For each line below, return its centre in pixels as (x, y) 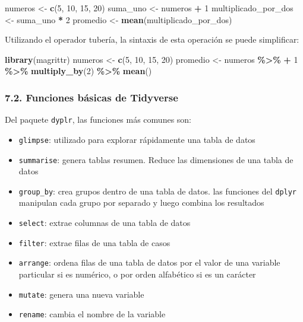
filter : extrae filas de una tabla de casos (94, 242)
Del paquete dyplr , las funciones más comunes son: (98, 119)
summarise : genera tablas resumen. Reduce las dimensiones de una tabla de (156, 159)
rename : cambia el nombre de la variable (92, 314)
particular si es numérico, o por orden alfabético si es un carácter (137, 274)
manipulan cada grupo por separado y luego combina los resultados (141, 203)
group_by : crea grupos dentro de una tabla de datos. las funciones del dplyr (158, 191)
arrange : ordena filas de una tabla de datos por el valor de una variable (149, 262)
